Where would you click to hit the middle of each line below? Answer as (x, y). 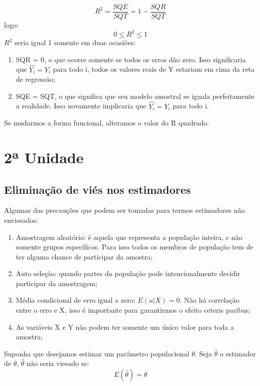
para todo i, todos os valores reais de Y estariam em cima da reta (154, 69)
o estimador (238, 353)
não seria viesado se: (58, 363)
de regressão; (35, 79)
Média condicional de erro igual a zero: (76, 300)
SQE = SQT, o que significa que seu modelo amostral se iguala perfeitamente (135, 96)
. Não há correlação (210, 300)
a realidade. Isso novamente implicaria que (81, 106)
